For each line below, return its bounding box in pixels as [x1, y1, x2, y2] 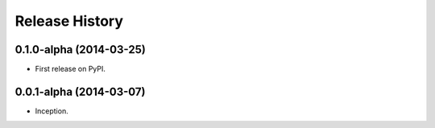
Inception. [35, 105, 68, 116]
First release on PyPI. [35, 64, 106, 74]
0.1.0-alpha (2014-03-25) [14, 43, 147, 56]
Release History [14, 12, 124, 30]
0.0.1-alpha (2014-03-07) [14, 85, 146, 98]
